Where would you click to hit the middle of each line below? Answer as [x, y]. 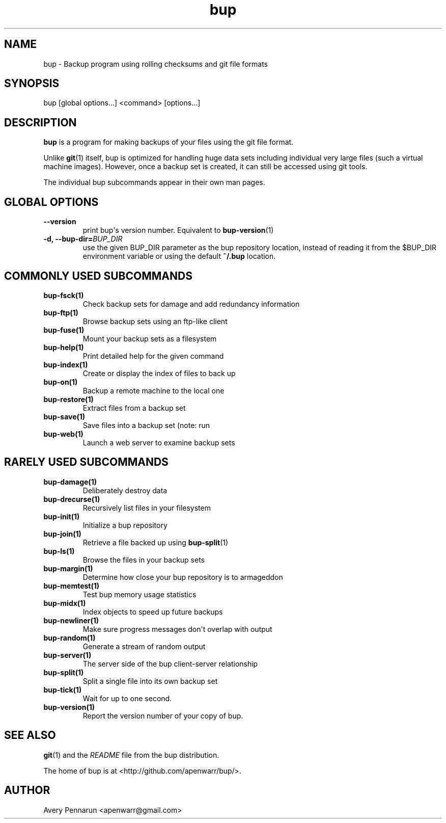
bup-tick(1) [63, 689]
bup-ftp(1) [61, 312]
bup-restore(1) [68, 399]
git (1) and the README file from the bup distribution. [131, 755]
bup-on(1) [61, 382]
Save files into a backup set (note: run [146, 425]
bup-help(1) [64, 347]
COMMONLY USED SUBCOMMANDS [98, 276]
